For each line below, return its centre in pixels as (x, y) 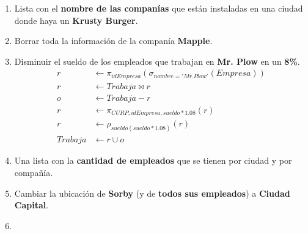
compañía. (34, 172)
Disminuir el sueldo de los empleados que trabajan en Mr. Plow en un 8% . (157, 61)
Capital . (31, 205)
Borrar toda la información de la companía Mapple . (113, 41)
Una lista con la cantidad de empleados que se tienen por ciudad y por (153, 160)
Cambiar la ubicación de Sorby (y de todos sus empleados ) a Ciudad (152, 193)
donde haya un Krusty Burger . (76, 20)
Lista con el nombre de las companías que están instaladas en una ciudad (159, 8)
